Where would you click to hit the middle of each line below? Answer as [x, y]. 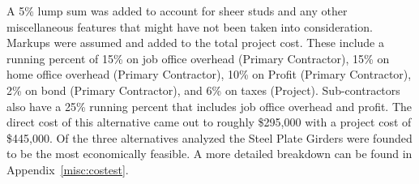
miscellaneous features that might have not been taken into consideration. [190, 26]
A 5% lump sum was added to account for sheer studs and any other [177, 11]
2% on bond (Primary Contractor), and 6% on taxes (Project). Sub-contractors [203, 90]
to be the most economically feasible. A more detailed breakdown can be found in [209, 154]
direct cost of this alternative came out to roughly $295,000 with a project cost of [209, 122]
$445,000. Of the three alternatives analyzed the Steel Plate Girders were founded [209, 137]
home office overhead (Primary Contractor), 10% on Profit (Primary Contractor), [209, 74]
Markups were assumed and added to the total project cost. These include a [195, 43]
